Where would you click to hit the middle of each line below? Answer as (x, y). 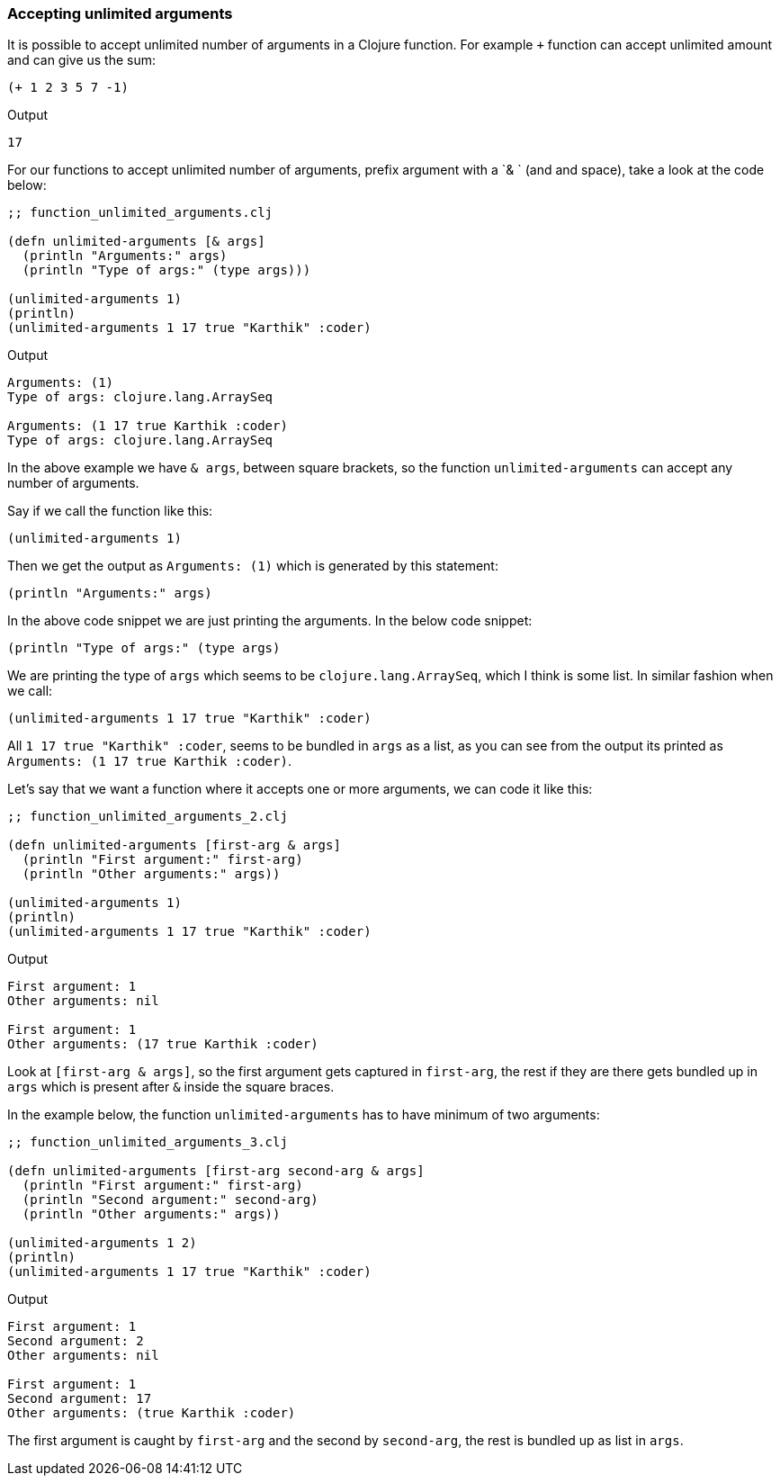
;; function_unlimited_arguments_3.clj (148, 1142)
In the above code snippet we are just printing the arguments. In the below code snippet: (270, 621)
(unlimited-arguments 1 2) (102, 1243)
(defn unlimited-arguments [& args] (136, 242)
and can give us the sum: (82, 60)
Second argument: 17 (80, 1399)
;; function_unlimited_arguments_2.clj (148, 817)
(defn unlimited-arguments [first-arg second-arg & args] (216, 1171)
